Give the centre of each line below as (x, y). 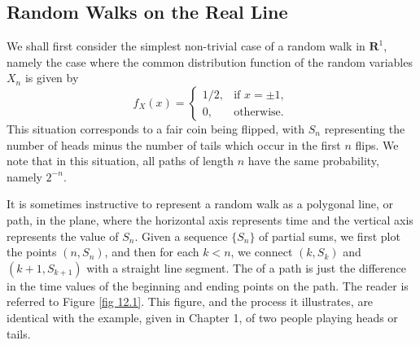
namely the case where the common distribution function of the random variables (210, 61)
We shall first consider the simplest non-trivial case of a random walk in (186, 46)
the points (32, 252)
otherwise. (259, 112)
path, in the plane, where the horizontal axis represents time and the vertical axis (210, 219)
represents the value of (63, 236)
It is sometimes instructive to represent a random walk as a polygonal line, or (200, 204)
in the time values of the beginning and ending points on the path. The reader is (208, 285)
